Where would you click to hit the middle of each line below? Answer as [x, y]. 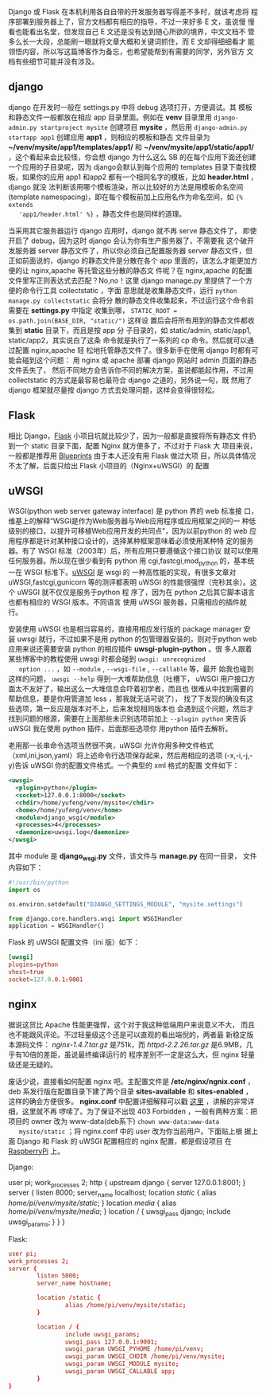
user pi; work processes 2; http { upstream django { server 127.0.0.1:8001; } [127, 1183]
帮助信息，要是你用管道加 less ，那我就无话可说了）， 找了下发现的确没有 [127, 698]
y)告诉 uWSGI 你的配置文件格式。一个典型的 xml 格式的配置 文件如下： [124, 765]
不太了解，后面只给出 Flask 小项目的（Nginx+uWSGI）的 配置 [109, 465]
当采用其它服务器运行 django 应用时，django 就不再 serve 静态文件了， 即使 [133, 230]
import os [25, 890]
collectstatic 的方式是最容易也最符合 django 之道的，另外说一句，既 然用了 [130, 380]
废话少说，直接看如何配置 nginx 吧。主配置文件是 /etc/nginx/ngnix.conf [127, 1081]
